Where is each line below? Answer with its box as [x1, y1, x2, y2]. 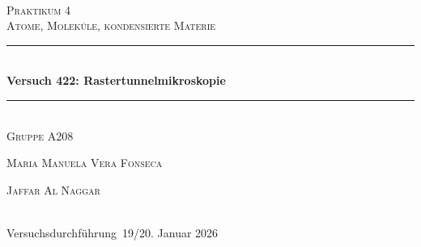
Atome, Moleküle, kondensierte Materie [6, 17, 216, 34]
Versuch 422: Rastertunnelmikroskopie [6, 72, 226, 89]
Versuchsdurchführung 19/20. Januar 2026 [6, 224, 219, 241]
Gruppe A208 [6, 127, 74, 144]
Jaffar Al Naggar [6, 181, 100, 198]
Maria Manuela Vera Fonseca [6, 154, 163, 171]
